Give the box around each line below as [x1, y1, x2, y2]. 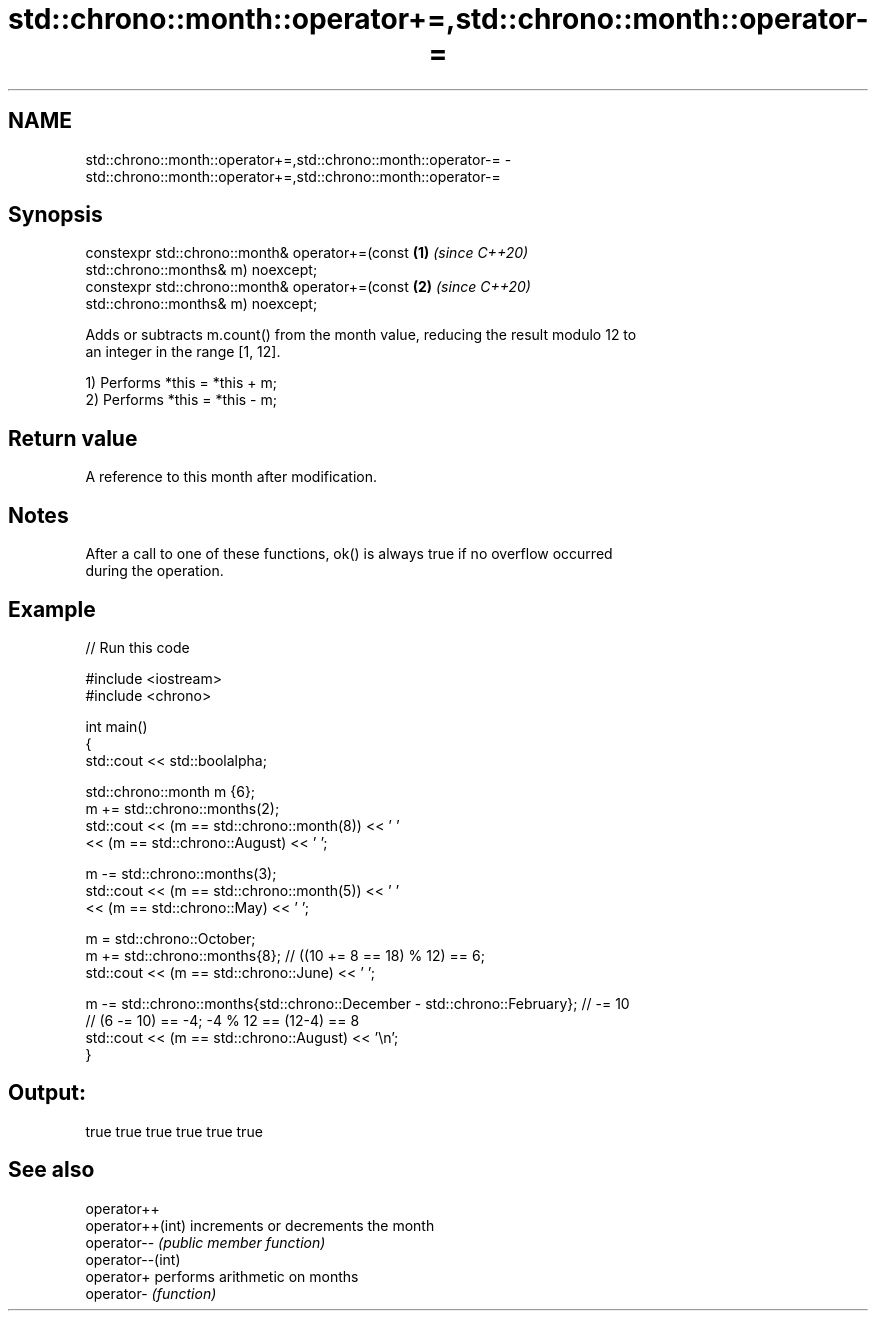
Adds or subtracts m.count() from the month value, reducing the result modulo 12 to [85, 326, 637, 344]
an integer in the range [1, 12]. [85, 343, 281, 361]
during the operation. [85, 562, 224, 580]
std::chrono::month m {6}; [85, 782, 256, 800]
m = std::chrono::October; [85, 929, 256, 947]
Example [8, 596, 96, 622]
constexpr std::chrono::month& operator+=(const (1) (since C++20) [85, 244, 529, 262]
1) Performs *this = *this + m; [85, 374, 277, 392]
